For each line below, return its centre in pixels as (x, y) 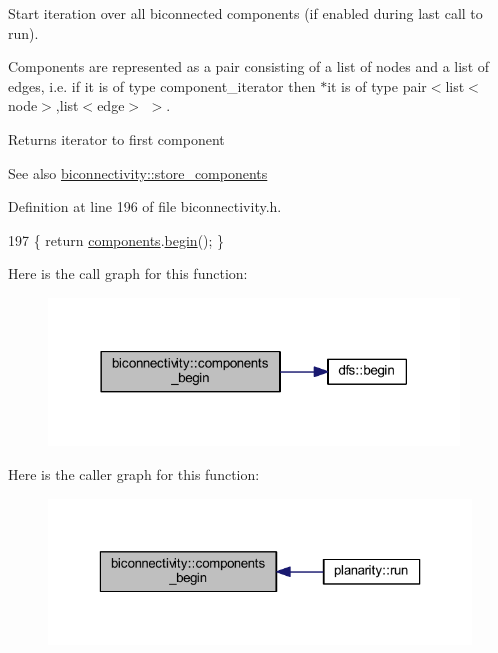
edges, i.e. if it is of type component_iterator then (162, 85)
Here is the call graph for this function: (128, 273)
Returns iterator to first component (116, 138)
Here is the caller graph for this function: (134, 473)
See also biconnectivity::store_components (138, 172)
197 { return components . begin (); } (116, 239)
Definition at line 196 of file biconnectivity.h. (145, 206)
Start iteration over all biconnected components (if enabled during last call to (245, 13)
